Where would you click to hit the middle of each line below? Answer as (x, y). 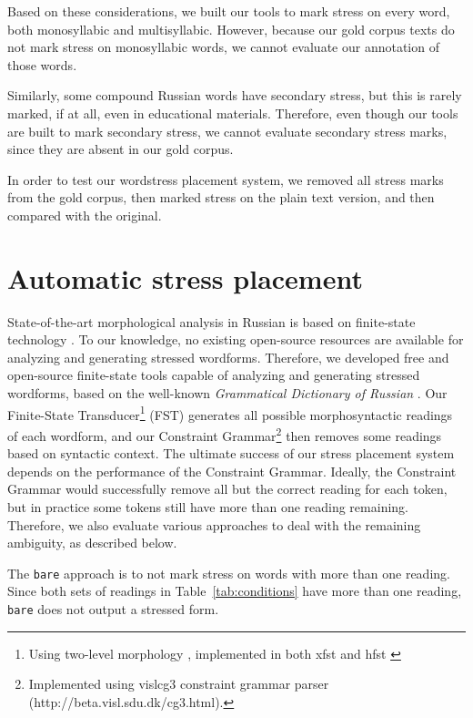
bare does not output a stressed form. (113, 608)
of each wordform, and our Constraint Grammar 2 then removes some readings (225, 434)
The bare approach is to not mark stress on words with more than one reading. (229, 573)
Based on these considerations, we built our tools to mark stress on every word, (229, 11)
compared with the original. (85, 215)
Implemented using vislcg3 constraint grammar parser (179, 684)
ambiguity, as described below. (92, 543)
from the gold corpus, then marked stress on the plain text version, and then (221, 197)
